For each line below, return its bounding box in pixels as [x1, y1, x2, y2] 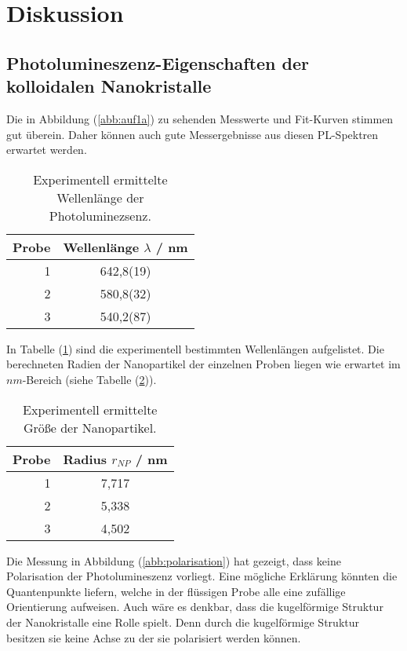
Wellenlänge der [56, 188, 144, 207]
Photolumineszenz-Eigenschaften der [6, 50, 310, 75]
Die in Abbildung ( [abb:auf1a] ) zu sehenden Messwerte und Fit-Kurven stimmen [6, 110, 394, 126]
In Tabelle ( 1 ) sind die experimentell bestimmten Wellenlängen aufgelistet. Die [6, 340, 384, 357]
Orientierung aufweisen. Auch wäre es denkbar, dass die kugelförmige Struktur [6, 598, 383, 615]
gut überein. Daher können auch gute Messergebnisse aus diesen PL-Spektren [6, 126, 379, 142]
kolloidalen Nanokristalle [6, 74, 212, 98]
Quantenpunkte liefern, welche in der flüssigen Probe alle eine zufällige [6, 583, 346, 599]
